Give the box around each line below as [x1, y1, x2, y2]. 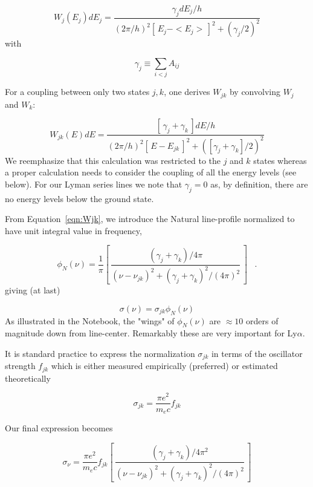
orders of [245, 314, 279, 327]
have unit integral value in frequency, [5, 224, 142, 237]
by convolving [229, 85, 280, 98]
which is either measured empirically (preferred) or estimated [51, 359, 278, 372]
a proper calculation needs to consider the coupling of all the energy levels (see [5, 166, 297, 178]
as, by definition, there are [210, 177, 308, 190]
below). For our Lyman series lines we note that [5, 177, 182, 190]
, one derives [164, 85, 210, 98]
